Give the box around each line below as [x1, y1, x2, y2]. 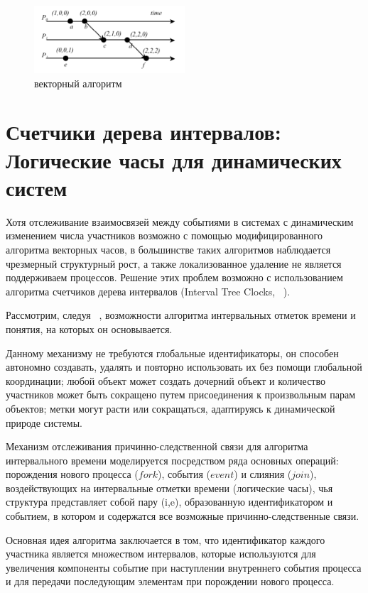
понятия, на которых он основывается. [6, 321, 173, 336]
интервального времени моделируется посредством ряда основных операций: [6, 452, 339, 467]
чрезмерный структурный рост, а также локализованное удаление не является [6, 256, 342, 271]
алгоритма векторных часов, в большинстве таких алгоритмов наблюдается [6, 241, 331, 256]
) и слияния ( [234, 467, 292, 482]
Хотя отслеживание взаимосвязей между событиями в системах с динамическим [6, 214, 354, 229]
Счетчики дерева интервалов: [6, 117, 281, 146]
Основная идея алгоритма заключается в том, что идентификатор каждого [6, 532, 325, 547]
